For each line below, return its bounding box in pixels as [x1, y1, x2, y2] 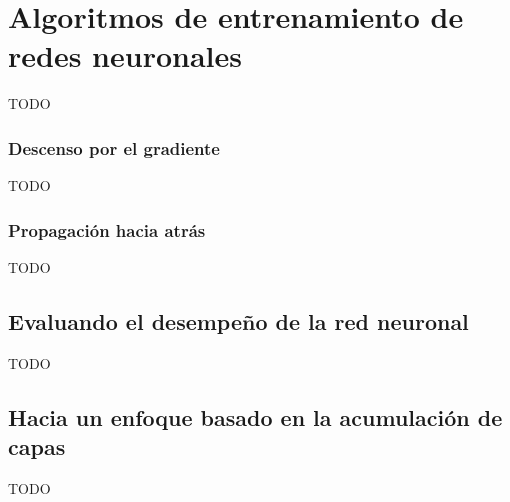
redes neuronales [8, 35, 242, 76]
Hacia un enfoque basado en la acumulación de [8, 401, 503, 432]
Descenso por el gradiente [8, 135, 220, 160]
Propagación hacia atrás [8, 217, 206, 242]
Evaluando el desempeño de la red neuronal [8, 305, 469, 336]
